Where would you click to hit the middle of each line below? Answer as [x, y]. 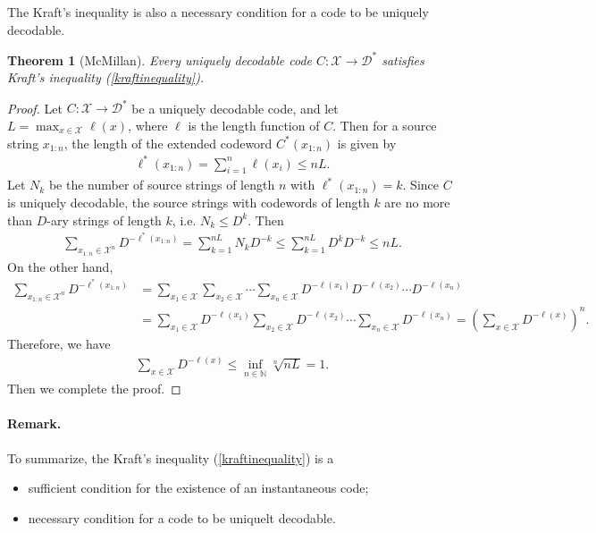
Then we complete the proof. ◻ [94, 389]
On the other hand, [60, 266]
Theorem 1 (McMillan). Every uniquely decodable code [160, 59]
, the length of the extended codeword [168, 143]
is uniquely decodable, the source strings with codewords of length [189, 203]
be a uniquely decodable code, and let [235, 108]
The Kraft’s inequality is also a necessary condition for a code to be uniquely [218, 12]
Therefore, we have [59, 343]
